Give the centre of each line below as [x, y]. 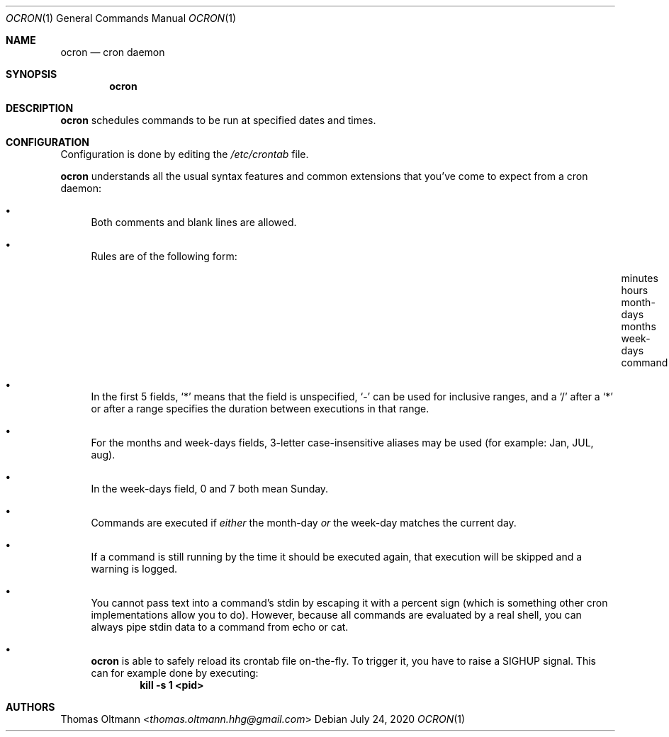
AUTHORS [30, 707]
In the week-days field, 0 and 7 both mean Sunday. [210, 489]
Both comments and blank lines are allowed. [194, 222]
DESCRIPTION [40, 108]
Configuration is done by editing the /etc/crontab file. [185, 154]
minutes [640, 278]
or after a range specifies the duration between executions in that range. [260, 409]
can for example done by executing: [175, 673]
